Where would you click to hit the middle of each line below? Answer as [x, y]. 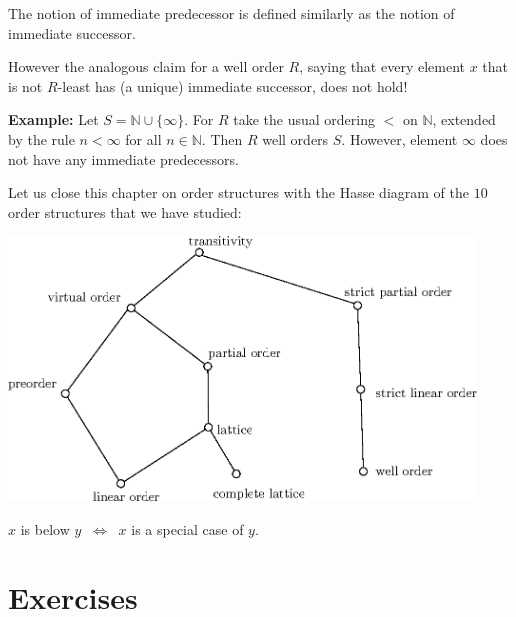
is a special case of [187, 528]
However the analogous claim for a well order [146, 66]
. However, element [399, 138]
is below [45, 528]
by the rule [41, 138]
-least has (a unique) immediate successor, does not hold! [232, 85]
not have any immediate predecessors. [123, 158]
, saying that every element [382, 66]
